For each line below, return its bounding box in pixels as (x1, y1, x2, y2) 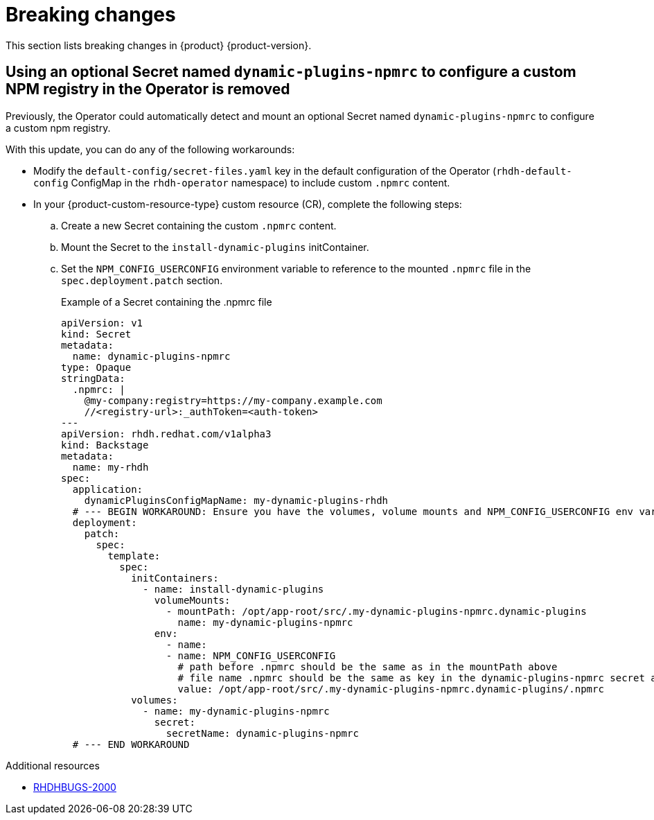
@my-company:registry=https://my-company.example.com (84, 394, 382, 406)
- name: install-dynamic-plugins (143, 583, 324, 595)
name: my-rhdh (72, 461, 149, 473)
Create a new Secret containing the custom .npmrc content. (61, 219, 337, 232)
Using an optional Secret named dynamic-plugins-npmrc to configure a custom (6, 63, 576, 81)
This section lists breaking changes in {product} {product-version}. (6, 39, 312, 51)
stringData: (61, 372, 125, 384)
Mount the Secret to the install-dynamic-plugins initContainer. (61, 241, 369, 253)
